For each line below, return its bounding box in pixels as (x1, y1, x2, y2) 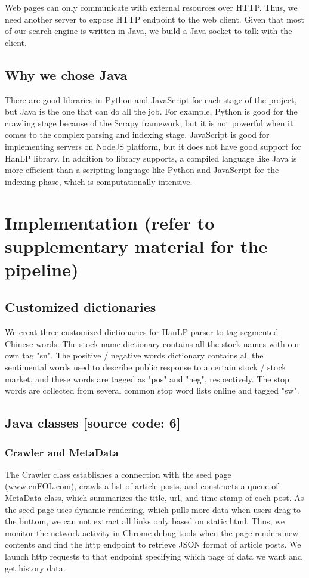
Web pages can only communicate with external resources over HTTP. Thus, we (5, 1, 298, 13)
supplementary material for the (5, 233, 268, 258)
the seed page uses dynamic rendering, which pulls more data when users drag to (5, 503, 301, 515)
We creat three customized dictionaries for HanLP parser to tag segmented (5, 326, 279, 338)
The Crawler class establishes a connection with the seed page (5, 468, 231, 480)
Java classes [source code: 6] (5, 413, 181, 432)
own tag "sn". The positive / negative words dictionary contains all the (5, 349, 264, 361)
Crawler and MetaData (5, 444, 119, 459)
